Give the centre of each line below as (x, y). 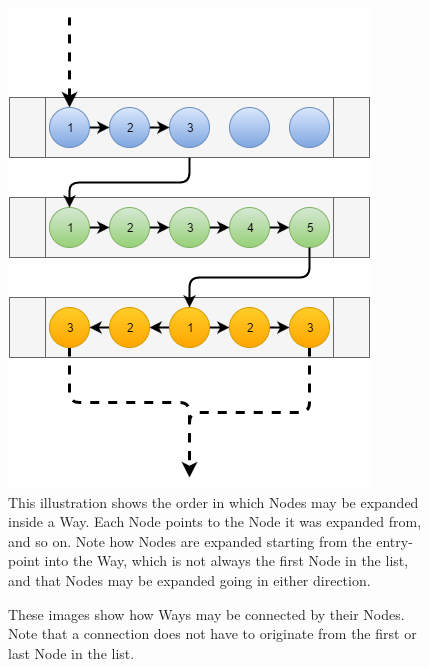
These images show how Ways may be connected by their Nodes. (206, 613)
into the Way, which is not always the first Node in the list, (226, 560)
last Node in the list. (71, 652)
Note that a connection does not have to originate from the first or (212, 633)
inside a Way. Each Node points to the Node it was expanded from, (215, 521)
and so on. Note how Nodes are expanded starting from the (190, 540)
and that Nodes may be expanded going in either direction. (189, 579)
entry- (394, 540)
